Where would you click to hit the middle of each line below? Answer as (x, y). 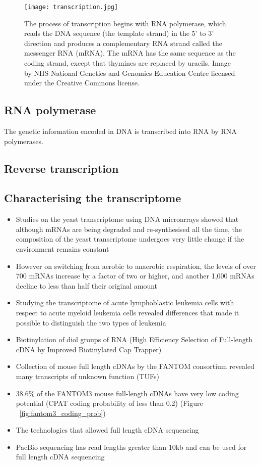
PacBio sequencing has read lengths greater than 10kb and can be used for (131, 447)
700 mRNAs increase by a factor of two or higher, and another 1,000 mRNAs (135, 276)
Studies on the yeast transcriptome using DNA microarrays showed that (127, 219)
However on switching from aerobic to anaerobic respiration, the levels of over (136, 266)
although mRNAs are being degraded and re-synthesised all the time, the (129, 229)
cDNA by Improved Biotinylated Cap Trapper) (89, 349)
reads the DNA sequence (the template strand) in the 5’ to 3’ (119, 33)
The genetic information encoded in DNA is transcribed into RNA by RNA (120, 131)
